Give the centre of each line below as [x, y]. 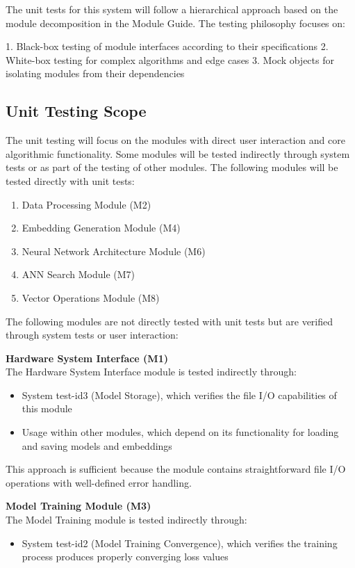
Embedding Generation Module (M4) [101, 228]
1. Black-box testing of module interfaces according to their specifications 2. [167, 46]
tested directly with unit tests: [70, 180]
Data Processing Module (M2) [86, 204]
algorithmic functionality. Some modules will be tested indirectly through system [178, 153]
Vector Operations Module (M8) [91, 297]
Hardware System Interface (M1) [87, 358]
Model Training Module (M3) [79, 506]
